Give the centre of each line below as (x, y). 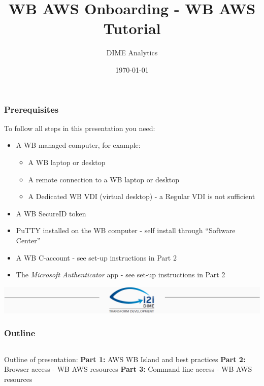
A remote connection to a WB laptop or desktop (104, 179)
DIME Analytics (132, 53)
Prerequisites (31, 109)
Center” (28, 240)
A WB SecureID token (51, 213)
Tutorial (132, 28)
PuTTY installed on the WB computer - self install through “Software (126, 230)
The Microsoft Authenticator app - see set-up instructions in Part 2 (121, 275)
